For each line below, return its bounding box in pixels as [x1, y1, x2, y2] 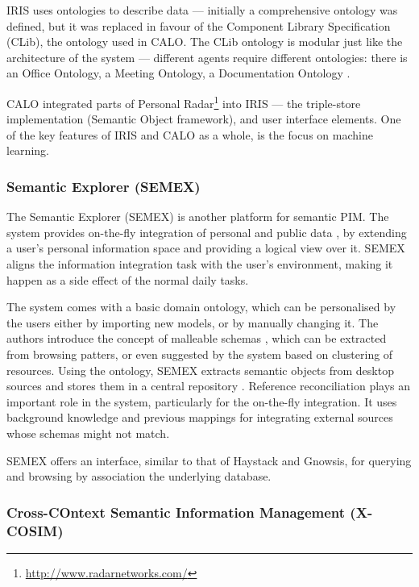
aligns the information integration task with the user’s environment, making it [6, 256, 393, 272]
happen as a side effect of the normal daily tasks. [6, 271, 249, 288]
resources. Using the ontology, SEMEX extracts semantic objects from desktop [6, 361, 394, 378]
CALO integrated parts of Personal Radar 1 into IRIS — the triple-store [6, 92, 361, 111]
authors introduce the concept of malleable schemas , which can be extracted [6, 330, 387, 347]
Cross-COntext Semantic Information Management [6, 502, 346, 522]
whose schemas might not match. [6, 424, 170, 441]
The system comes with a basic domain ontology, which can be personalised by [6, 298, 396, 315]
